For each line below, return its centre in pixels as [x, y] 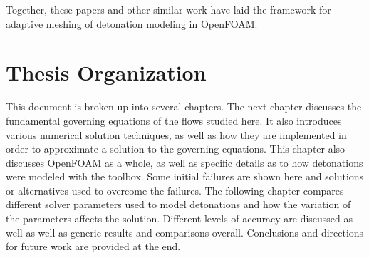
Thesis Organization [106, 72]
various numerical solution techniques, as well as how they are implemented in [176, 134]
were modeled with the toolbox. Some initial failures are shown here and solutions [185, 176]
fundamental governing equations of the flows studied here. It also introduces [174, 120]
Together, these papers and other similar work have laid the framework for [168, 9]
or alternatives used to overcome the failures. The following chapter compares [175, 190]
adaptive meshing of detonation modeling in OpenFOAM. [132, 23]
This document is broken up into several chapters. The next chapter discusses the [184, 107]
